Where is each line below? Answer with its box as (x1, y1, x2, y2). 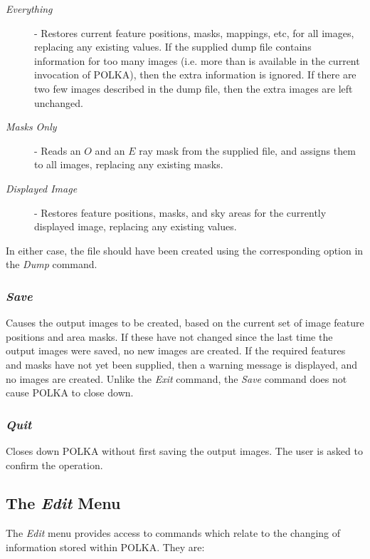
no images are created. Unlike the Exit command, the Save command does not (6, 371, 347, 386)
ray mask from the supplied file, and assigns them (139, 143, 356, 158)
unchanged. (34, 95, 83, 110)
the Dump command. (6, 257, 97, 272)
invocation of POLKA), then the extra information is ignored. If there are (34, 67, 356, 82)
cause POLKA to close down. (6, 385, 134, 400)
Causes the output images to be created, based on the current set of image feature (6, 315, 364, 330)
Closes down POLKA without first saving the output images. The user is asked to (6, 443, 363, 458)
